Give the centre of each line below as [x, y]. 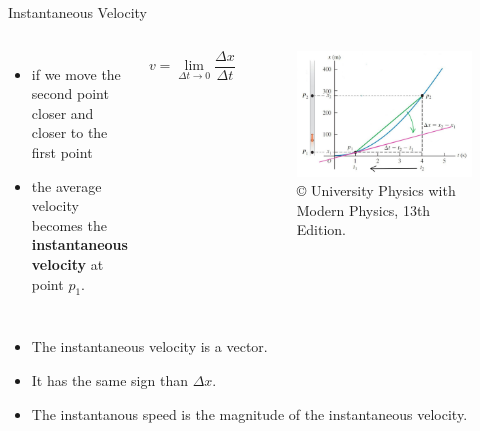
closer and [62, 112]
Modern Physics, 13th [363, 209]
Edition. [321, 229]
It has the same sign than [109, 379]
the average [66, 185]
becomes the [69, 224]
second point [70, 93]
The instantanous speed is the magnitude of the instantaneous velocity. [249, 413]
